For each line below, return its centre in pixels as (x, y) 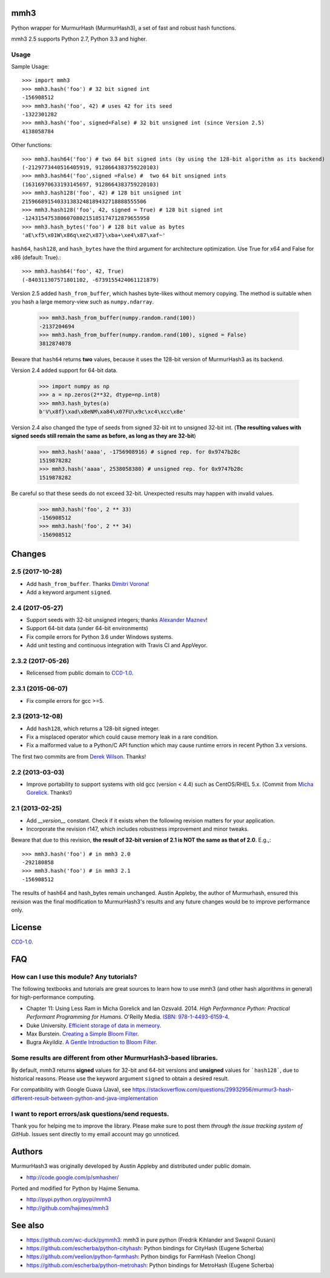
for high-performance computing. (53, 997)
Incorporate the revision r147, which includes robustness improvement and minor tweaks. (138, 829)
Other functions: (31, 145)
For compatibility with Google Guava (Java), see (71, 1090)
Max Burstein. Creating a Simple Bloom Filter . (83, 1034)
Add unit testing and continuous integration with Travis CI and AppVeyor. (117, 645)
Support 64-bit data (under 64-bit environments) (87, 628)
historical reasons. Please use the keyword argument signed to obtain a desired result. (120, 1078)
